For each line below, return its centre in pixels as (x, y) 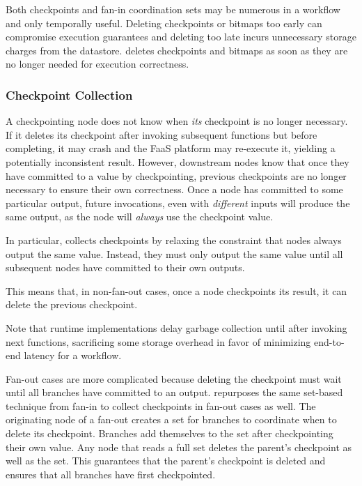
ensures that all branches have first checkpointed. (111, 474)
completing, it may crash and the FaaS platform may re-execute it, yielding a (171, 148)
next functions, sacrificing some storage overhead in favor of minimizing (158, 341)
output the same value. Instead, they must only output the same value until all (174, 253)
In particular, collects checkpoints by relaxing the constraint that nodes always (174, 240)
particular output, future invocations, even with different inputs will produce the (178, 203)
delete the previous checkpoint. (72, 304)
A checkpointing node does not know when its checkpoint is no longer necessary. (177, 121)
